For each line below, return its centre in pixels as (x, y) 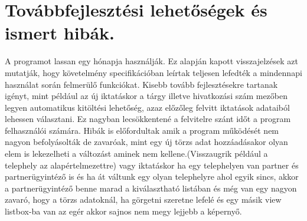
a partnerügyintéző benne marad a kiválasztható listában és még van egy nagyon (151, 188)
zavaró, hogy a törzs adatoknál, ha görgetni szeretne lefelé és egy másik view (143, 199)
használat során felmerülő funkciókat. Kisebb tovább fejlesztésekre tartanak (141, 84)
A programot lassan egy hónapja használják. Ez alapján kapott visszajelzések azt (151, 61)
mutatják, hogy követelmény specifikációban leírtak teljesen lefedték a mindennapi (153, 72)
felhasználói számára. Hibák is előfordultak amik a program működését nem (142, 130)
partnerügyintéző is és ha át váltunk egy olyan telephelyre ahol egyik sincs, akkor (152, 177)
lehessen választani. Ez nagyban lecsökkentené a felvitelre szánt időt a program (148, 119)
